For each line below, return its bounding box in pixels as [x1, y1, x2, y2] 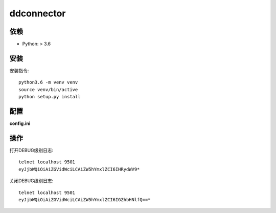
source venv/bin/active [18, 87, 78, 92]
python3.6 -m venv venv [18, 79, 78, 86]
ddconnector [9, 8, 66, 19]
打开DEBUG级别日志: [9, 147, 54, 153]
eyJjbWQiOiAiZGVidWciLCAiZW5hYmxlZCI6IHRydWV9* [18, 166, 140, 172]
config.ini [9, 120, 31, 126]
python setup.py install [18, 94, 81, 100]
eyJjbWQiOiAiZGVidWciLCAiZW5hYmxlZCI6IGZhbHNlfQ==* [18, 197, 151, 202]
